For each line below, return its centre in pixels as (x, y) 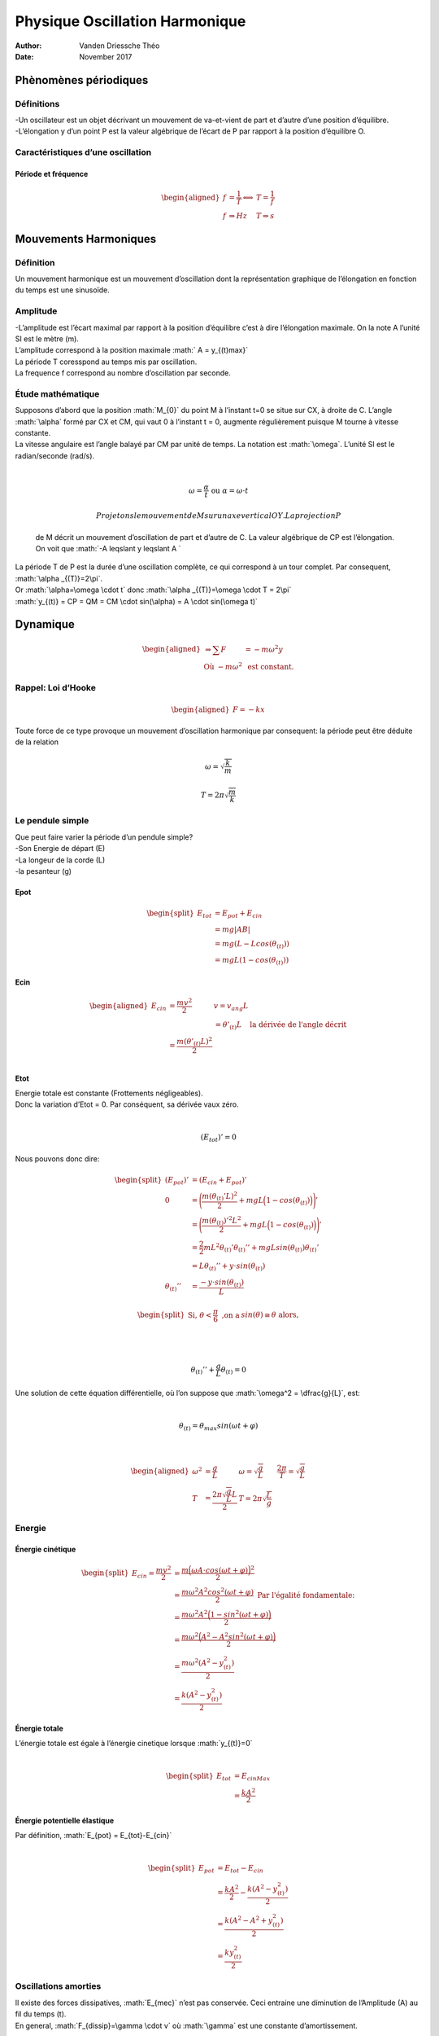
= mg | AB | (233, 929)
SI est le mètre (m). (47, 339)
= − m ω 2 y (264, 649)
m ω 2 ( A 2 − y (203, 1663)
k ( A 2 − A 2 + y (249, 1920)
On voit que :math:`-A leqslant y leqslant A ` (108, 548)
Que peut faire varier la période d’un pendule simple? (104, 837)
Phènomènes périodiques (82, 80)
